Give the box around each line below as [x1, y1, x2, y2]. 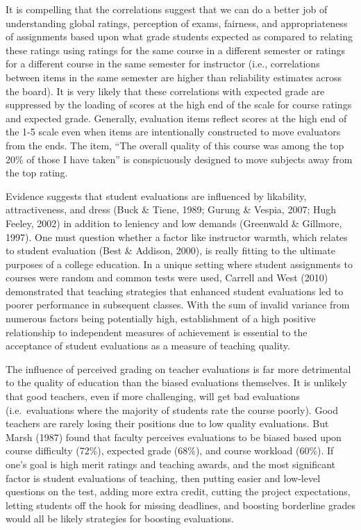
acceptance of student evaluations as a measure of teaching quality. [6, 338, 290, 353]
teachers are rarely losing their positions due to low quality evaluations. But [6, 416, 329, 431]
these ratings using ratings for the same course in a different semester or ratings [6, 42, 346, 57]
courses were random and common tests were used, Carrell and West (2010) [6, 270, 328, 285]
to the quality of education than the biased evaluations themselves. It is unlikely [6, 375, 347, 390]
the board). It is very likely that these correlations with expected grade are [6, 83, 325, 98]
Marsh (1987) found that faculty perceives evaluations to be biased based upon [6, 429, 342, 444]
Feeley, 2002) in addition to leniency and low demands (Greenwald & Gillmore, [6, 215, 342, 230]
